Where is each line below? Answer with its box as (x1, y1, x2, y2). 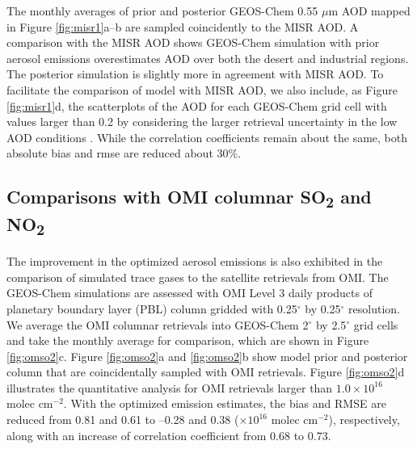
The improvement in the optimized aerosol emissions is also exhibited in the (6, 253, 383, 270)
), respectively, (328, 411, 400, 428)
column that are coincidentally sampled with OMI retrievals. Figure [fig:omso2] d (6, 363, 405, 380)
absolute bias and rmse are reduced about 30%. (6, 145, 242, 162)
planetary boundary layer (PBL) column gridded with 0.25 (6, 300, 297, 317)
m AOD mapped (328, 2, 411, 19)
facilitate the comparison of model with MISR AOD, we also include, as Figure (6, 81, 398, 98)
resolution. (348, 300, 400, 317)
